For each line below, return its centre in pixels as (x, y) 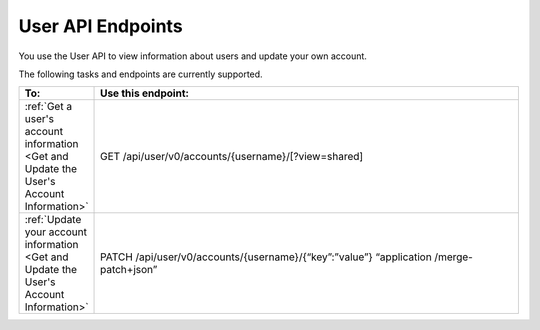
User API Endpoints (101, 26)
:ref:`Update (53, 220)
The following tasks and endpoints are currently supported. (141, 74)
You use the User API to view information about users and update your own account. (192, 56)
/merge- (454, 257)
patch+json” (129, 270)
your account (55, 232)
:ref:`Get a (48, 107)
